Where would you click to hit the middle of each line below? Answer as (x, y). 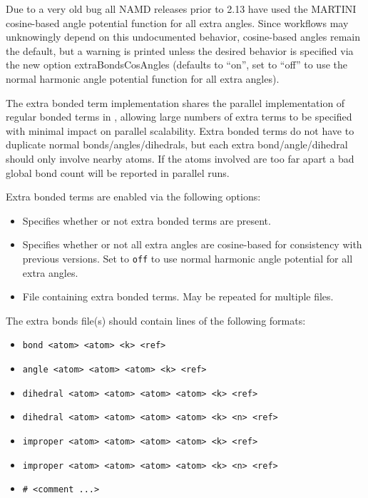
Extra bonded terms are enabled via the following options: (133, 197)
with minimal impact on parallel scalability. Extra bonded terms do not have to (180, 130)
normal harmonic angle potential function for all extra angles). (143, 78)
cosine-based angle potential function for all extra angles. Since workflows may (177, 22)
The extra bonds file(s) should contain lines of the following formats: (156, 320)
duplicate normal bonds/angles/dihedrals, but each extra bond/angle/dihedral (177, 144)
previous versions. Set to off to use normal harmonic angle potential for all (188, 258)
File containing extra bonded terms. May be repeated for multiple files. (178, 296)
